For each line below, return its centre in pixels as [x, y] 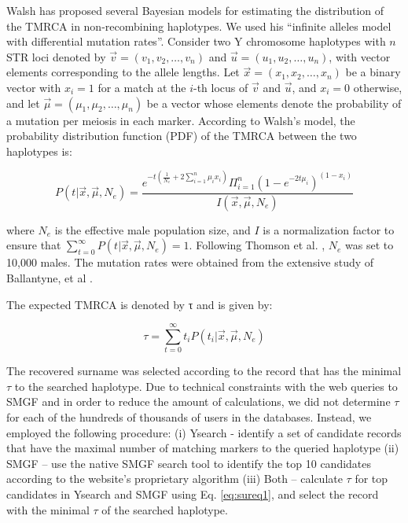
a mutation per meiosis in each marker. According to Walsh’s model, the [181, 120]
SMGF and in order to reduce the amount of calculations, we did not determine [198, 401]
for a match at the [142, 87]
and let [23, 103]
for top [371, 479]
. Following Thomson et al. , [257, 245]
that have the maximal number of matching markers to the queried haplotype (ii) [203, 448]
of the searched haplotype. [165, 509]
